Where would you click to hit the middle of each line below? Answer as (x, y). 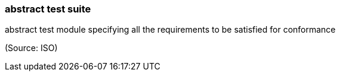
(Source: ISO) (31, 48)
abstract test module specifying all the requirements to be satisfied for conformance (170, 30)
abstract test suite (48, 9)
